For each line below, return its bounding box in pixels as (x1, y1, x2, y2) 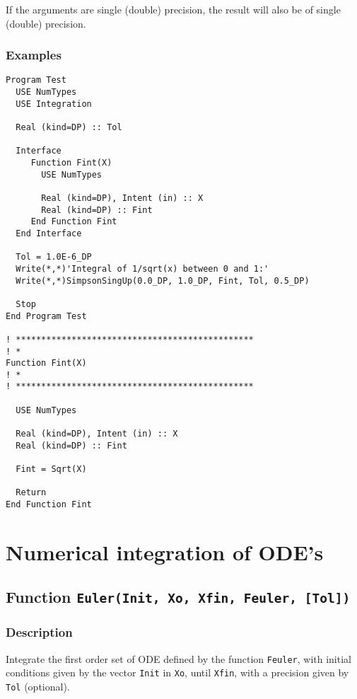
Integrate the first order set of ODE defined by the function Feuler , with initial (6, 651, 351, 666)
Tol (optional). (6, 678, 70, 693)
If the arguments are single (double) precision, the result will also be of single (6, 2, 341, 16)
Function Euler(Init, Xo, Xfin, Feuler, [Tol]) (6, 586, 351, 608)
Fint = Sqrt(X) (16, 464, 87, 475)
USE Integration (16, 98, 92, 109)
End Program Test (6, 311, 87, 321)
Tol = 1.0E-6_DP (16, 252, 92, 262)
